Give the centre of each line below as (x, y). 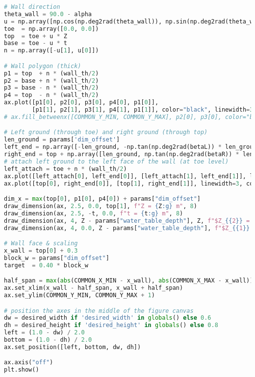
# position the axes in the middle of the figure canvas (99, 311)
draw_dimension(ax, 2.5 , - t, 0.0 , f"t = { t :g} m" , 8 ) (94, 213)
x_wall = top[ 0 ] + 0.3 (41, 251)
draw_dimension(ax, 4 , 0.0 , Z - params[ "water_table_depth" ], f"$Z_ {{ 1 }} (127, 228)
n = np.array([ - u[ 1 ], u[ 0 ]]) (51, 51)
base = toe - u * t (36, 43)
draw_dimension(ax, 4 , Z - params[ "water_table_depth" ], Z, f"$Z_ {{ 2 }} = (127, 221)
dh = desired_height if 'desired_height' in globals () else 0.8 (111, 325)
